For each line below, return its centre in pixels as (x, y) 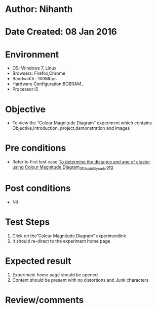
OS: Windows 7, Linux (34, 68)
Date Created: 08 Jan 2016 (61, 32)
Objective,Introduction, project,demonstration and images (71, 128)
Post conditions (38, 188)
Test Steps (28, 222)
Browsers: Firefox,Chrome (39, 73)
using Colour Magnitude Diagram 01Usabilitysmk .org (63, 168)
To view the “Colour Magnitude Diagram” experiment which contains (82, 123)
